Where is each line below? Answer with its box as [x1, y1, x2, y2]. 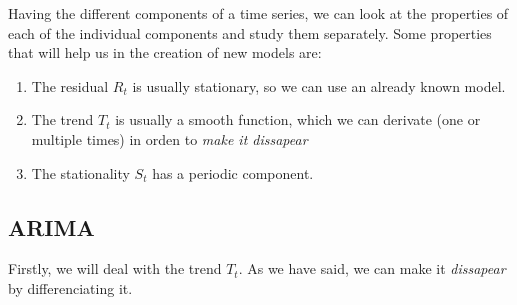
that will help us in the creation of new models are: [8, 42, 322, 63]
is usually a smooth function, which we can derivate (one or [115, 109, 481, 130]
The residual [31, 75, 109, 96]
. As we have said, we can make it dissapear [238, 258, 506, 279]
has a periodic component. [152, 162, 314, 183]
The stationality [31, 162, 130, 183]
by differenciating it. [8, 277, 133, 298]
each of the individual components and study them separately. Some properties [8, 22, 492, 43]
